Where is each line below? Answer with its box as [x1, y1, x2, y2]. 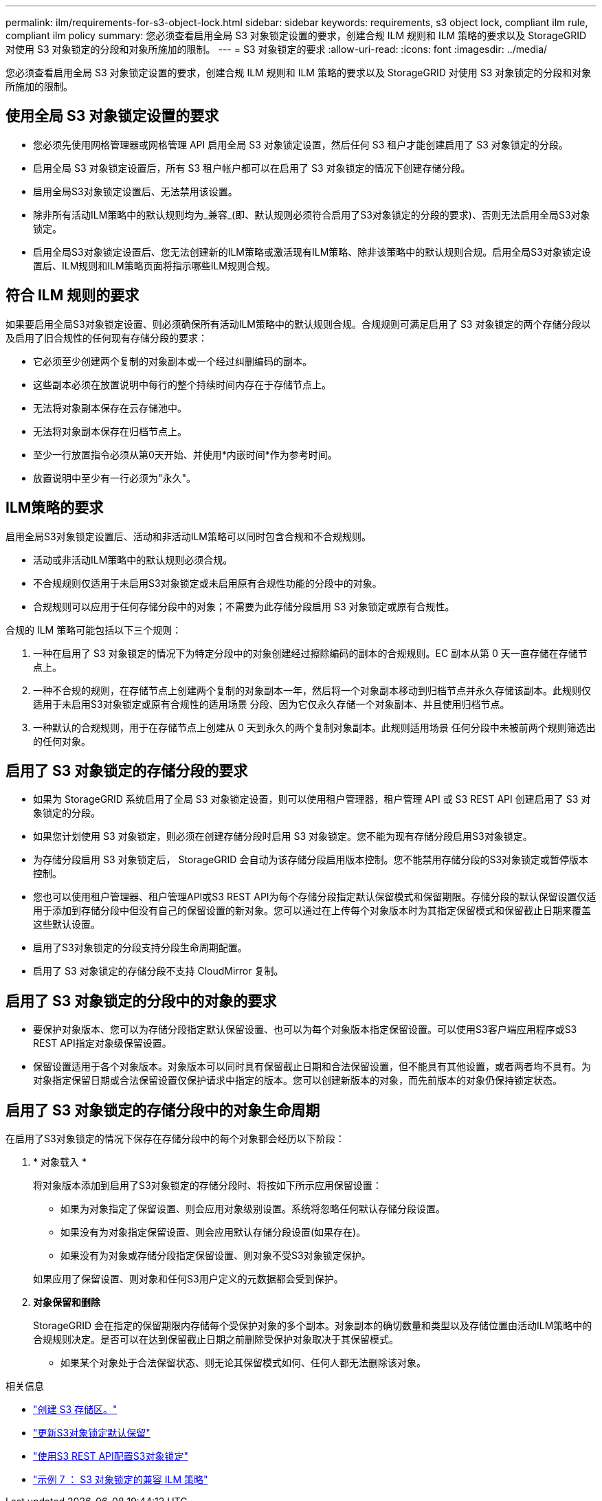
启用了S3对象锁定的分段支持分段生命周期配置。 [33, 942, 247, 954]
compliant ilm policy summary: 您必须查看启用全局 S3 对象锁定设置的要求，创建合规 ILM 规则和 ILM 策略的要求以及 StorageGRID [5, 30, 587, 41]
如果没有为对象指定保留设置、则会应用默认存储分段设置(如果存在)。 [60, 1226, 366, 1238]
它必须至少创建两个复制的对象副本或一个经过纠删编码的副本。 [33, 355, 312, 367]
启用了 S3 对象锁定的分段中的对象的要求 [5, 992, 277, 1010]
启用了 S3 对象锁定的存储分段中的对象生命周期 [5, 1101, 320, 1119]
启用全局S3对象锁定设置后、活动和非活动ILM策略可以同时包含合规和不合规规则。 [5, 530, 371, 542]
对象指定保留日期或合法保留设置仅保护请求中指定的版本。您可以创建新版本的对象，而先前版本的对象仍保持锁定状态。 [33, 1074, 562, 1087]
